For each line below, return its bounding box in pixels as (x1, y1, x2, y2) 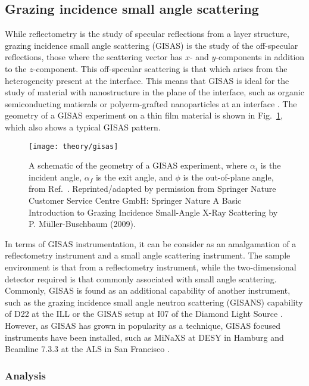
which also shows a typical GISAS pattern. (5, 120, 161, 133)
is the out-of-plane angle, (183, 170, 274, 183)
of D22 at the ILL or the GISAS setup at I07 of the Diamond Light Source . (5, 307, 283, 320)
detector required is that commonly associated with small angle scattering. (5, 272, 277, 285)
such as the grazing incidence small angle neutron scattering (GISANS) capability (5, 295, 303, 308)
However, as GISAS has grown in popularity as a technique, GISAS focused (5, 319, 281, 331)
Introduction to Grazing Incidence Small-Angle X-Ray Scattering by (29, 206, 278, 218)
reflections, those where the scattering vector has (5, 51, 183, 63)
